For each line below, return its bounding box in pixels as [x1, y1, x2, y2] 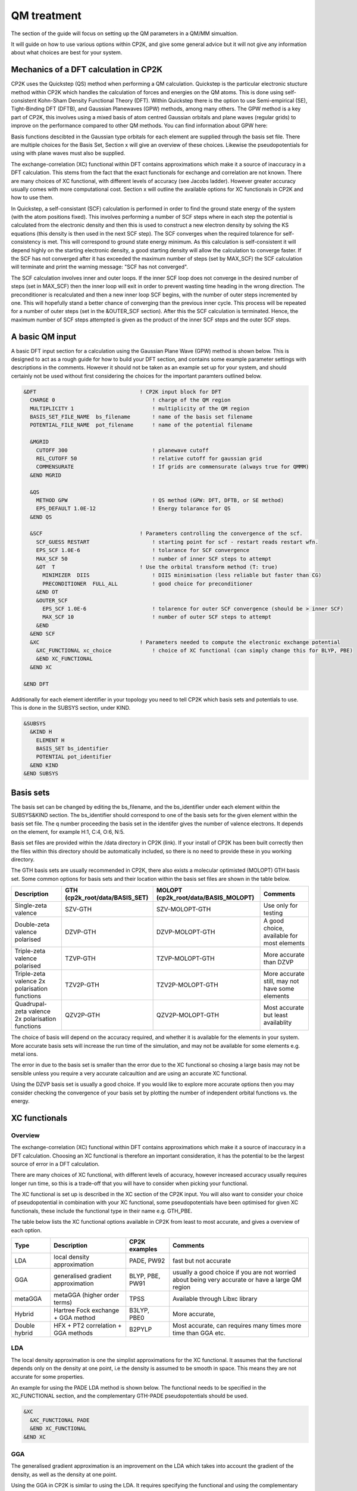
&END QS [30, 514, 52, 520]
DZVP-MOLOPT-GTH [156, 928, 215, 936]
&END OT [36, 589, 59, 596]
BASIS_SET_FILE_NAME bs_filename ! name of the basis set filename [30, 413, 253, 420]
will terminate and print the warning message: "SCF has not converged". [11, 263, 189, 271]
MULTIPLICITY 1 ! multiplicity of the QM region [30, 405, 250, 412]
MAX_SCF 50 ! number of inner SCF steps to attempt [36, 555, 272, 562]
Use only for [263, 901, 298, 910]
